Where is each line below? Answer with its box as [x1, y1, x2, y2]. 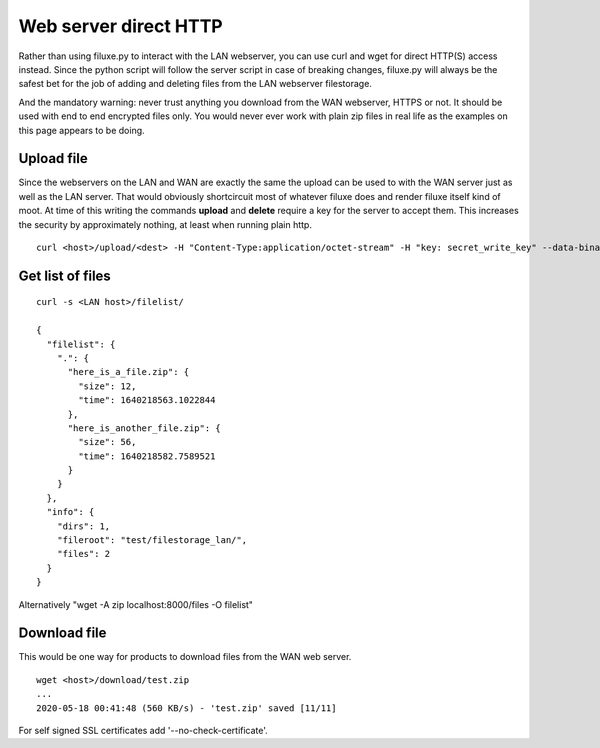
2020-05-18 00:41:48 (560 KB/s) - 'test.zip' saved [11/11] [36, 702, 337, 714]
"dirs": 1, [56, 520, 111, 532]
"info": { [46, 506, 95, 518]
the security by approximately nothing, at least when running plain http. [18, 218, 312, 230]
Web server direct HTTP [18, 15, 224, 37]
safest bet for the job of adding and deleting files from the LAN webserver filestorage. [18, 78, 372, 90]
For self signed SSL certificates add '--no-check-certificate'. [18, 725, 269, 737]
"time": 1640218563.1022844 [78, 395, 216, 406]
